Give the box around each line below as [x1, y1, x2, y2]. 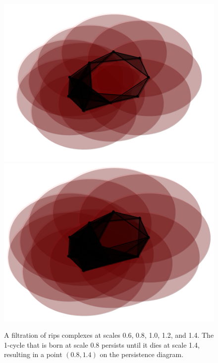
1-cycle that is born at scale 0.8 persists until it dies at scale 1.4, [4, 339, 200, 350]
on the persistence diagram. [100, 349, 184, 360]
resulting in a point [4, 349, 62, 360]
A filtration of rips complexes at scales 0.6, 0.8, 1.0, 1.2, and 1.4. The [4, 330, 214, 340]
